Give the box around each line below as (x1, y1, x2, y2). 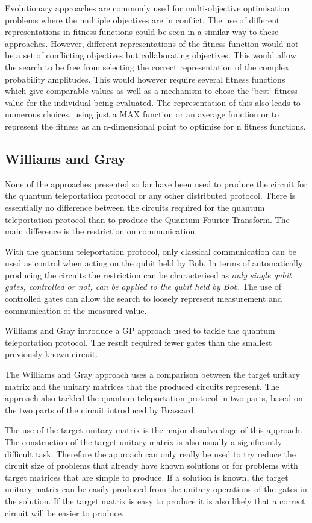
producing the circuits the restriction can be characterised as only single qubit (5, 268, 292, 281)
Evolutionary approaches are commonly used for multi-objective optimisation (5, 2, 290, 14)
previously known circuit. (5, 348, 98, 360)
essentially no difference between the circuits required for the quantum (5, 201, 265, 213)
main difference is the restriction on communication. (5, 225, 198, 237)
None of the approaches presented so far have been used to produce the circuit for (5, 177, 307, 190)
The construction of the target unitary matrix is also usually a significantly (5, 436, 282, 448)
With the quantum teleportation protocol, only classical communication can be (5, 245, 297, 257)
